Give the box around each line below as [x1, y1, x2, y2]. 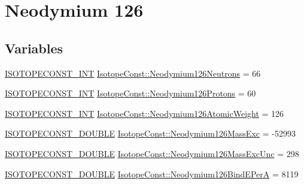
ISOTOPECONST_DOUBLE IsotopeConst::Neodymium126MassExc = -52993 [5, 127, 296, 140]
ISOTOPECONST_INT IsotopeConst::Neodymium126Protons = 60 [5, 87, 256, 99]
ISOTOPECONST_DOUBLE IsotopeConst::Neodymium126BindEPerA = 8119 [5, 167, 299, 180]
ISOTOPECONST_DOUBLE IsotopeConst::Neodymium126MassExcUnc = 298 [5, 147, 299, 159]
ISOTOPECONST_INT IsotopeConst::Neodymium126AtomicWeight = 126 [5, 107, 284, 119]
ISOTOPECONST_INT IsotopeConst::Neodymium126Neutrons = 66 [5, 67, 261, 79]
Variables [5, 38, 63, 57]
